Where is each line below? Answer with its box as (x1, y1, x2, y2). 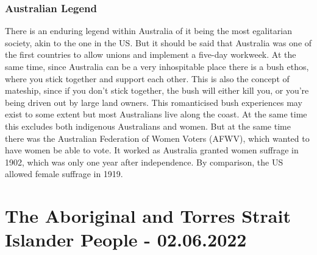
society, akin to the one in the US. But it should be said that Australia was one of (5, 36, 312, 49)
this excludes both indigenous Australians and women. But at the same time (5, 119, 291, 132)
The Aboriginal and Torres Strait (5, 203, 291, 228)
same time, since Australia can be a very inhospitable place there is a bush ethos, (5, 60, 309, 72)
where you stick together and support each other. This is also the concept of (5, 72, 290, 85)
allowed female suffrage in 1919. (5, 167, 123, 180)
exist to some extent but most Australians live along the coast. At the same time (5, 108, 307, 121)
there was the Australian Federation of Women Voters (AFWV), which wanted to (5, 131, 310, 144)
